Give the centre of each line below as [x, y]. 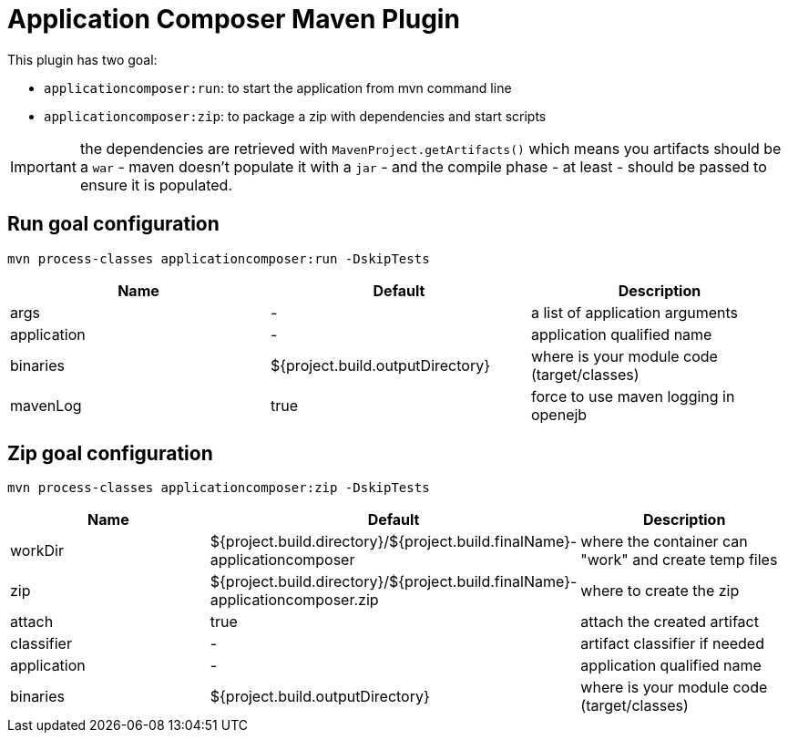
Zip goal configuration [110, 454]
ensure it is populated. [156, 185]
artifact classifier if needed [672, 644]
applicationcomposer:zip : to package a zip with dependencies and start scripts [295, 116]
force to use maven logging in [633, 396]
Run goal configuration [113, 224]
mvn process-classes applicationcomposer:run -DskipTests [219, 258]
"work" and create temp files [679, 560]
